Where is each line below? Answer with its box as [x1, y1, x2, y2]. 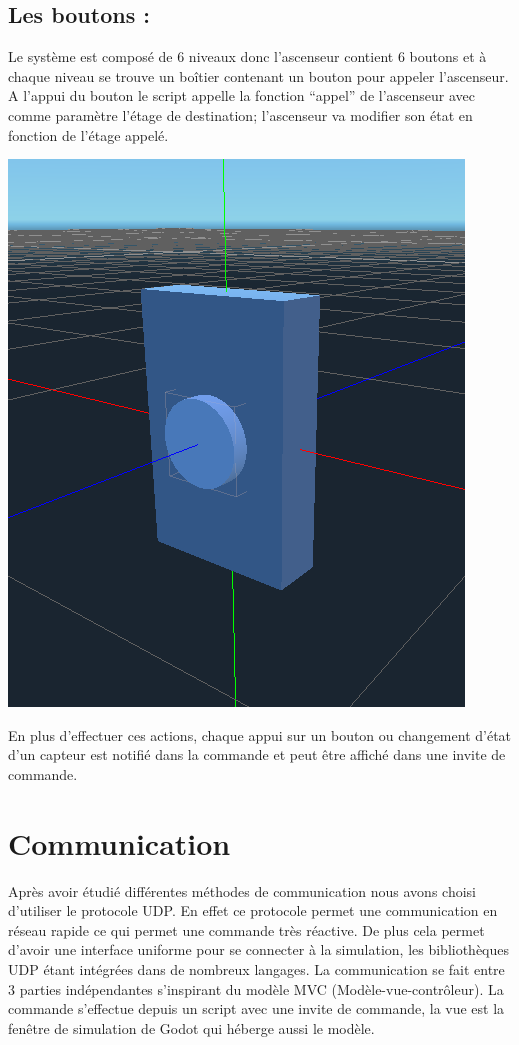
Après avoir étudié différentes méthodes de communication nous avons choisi [8, 880, 476, 901]
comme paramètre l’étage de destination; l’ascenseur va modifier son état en [8, 104, 473, 125]
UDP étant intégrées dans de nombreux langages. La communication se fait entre [8, 959, 505, 980]
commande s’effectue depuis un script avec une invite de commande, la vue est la [8, 998, 505, 1019]
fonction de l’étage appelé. [8, 124, 169, 145]
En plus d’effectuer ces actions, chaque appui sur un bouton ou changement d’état [8, 724, 512, 745]
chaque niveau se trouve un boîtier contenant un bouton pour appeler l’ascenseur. [8, 65, 509, 86]
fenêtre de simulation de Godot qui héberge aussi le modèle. [8, 1017, 375, 1038]
